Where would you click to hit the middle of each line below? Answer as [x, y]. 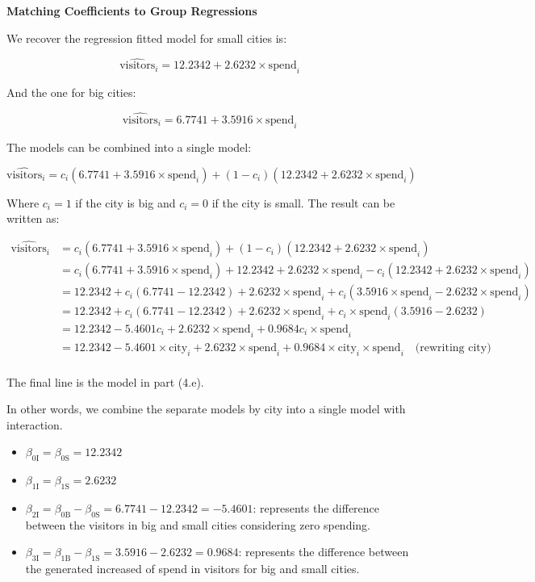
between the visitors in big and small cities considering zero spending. [198, 524]
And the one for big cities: [71, 92]
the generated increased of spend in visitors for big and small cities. [192, 569]
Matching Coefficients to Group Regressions [132, 10]
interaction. [35, 424]
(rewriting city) [453, 348]
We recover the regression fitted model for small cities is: [147, 38]
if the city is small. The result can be [303, 202]
